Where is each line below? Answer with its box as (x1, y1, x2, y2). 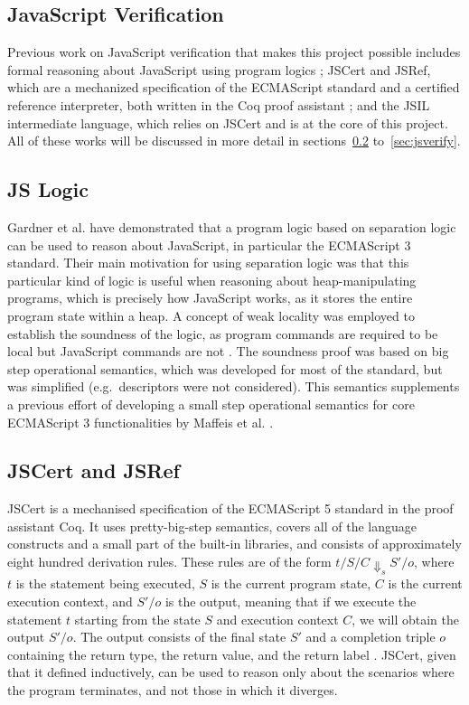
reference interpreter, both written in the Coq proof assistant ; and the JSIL (7, 95, 430, 114)
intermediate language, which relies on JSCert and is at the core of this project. (7, 113, 448, 132)
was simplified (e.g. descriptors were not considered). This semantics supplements (7, 377, 460, 396)
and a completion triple (305, 627, 436, 646)
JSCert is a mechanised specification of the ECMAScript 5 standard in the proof (7, 499, 454, 518)
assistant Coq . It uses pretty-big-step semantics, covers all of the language (7, 516, 417, 535)
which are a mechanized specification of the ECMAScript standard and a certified (7, 78, 460, 97)
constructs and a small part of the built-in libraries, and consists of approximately (7, 534, 462, 553)
